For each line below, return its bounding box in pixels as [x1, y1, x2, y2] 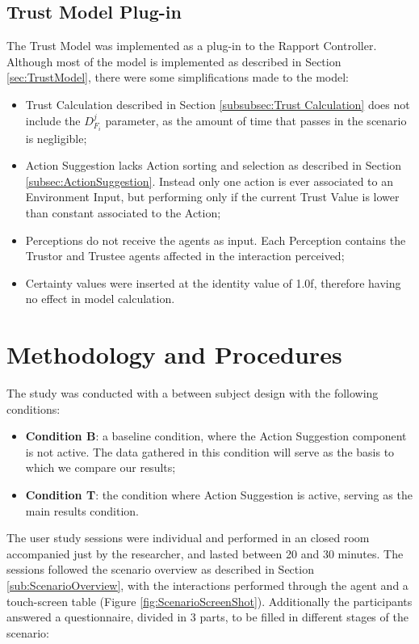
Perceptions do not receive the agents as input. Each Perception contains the [25, 231, 406, 248]
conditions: [6, 400, 61, 417]
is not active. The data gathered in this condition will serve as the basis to [25, 443, 395, 460]
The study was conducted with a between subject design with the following [6, 385, 379, 402]
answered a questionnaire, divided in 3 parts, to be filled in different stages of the [6, 608, 409, 625]
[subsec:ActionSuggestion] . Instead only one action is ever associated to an [25, 172, 393, 189]
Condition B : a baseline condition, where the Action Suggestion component [25, 427, 407, 444]
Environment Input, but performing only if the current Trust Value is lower [25, 188, 400, 205]
